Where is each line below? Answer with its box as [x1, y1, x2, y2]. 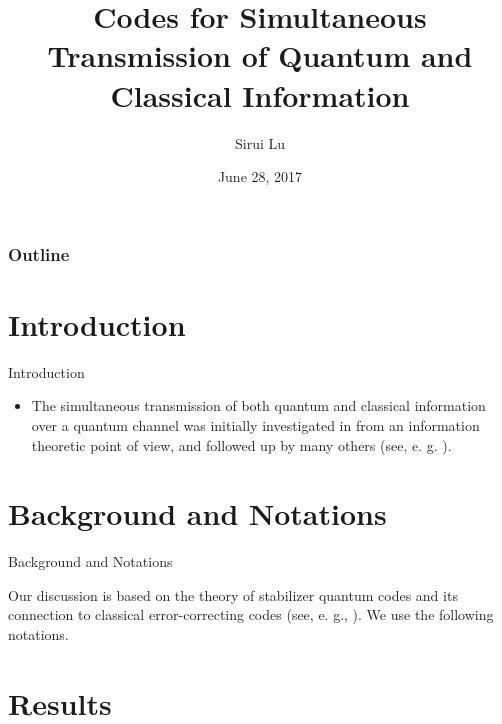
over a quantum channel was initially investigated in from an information [31, 414, 480, 435]
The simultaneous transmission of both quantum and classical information [31, 395, 486, 416]
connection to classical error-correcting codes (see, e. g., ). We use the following [8, 604, 494, 625]
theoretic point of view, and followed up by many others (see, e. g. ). [31, 434, 452, 455]
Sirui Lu [234, 132, 286, 153]
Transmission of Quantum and [47, 35, 473, 76]
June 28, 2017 [217, 166, 303, 187]
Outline [8, 241, 70, 266]
